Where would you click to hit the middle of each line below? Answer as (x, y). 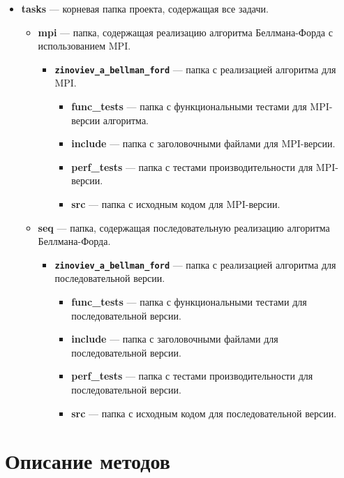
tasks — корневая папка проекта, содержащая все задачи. (145, 8)
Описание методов (88, 461)
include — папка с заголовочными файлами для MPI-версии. (203, 143)
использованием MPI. (84, 46)
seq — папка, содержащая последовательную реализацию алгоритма (184, 227)
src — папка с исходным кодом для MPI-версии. (176, 204)
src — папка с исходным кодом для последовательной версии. (204, 413)
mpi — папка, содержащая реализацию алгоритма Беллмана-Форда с (185, 32)
